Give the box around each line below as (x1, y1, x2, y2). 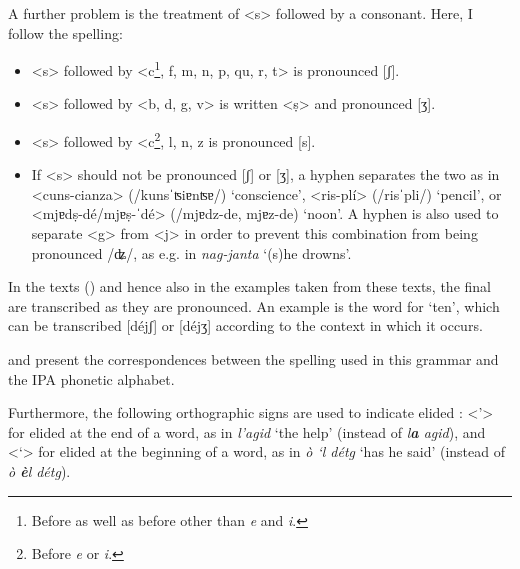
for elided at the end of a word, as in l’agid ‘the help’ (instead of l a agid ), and (8, 421, 486, 442)
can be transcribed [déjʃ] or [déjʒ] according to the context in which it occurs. (8, 315, 483, 336)
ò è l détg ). (8, 461, 71, 481)
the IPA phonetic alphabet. (8, 368, 175, 389)
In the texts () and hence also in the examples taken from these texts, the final (8, 276, 491, 297)
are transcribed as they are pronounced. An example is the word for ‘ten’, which (8, 295, 500, 316)
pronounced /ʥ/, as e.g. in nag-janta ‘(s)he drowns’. (31, 242, 352, 263)
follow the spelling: (8, 22, 123, 43)
